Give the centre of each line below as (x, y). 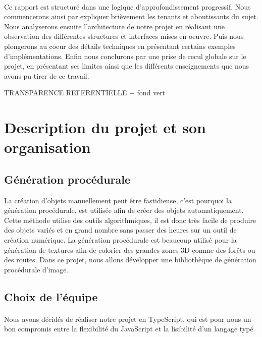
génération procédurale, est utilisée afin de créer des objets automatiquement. (124, 210)
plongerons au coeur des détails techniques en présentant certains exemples (120, 46)
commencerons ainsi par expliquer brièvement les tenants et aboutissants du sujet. (131, 16)
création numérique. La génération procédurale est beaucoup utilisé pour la (120, 240)
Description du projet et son (105, 127)
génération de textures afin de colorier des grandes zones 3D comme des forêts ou (130, 249)
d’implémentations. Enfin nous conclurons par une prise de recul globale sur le (125, 56)
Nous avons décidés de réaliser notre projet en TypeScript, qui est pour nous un (128, 319)
